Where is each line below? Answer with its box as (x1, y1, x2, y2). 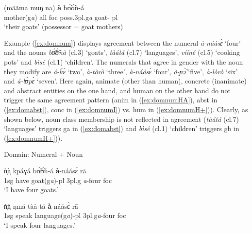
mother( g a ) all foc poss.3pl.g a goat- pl (4, 12, 118, 22)
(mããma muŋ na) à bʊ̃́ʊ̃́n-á (4, 2, 84, 12)
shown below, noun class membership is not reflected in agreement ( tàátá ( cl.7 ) (4, 114, 239, 124)
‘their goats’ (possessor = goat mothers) (4, 21, 123, 32)
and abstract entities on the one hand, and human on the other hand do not (4, 85, 231, 95)
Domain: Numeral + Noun (4, 149, 83, 159)
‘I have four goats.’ (4, 184, 59, 195)
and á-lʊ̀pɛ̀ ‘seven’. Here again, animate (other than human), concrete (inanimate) (4, 76, 247, 86)
